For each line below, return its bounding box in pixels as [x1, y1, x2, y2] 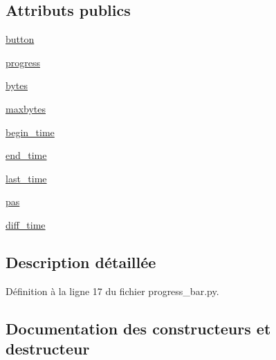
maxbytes [6, 101, 46, 115]
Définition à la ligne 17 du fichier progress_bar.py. [6, 283, 219, 298]
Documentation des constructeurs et [6, 317, 271, 339]
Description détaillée [6, 251, 156, 272]
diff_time [6, 217, 46, 231]
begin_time [6, 124, 55, 139]
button [6, 32, 35, 46]
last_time [6, 171, 47, 185]
